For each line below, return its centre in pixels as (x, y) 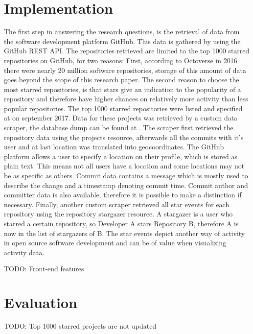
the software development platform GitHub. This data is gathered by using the (122, 41)
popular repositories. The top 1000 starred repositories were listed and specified (123, 108)
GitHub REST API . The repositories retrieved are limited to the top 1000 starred (127, 51)
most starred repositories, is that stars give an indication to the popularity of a (123, 89)
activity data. (24, 252)
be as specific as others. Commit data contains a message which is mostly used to (126, 176)
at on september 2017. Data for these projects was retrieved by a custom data (121, 118)
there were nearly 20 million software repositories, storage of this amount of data (125, 70)
